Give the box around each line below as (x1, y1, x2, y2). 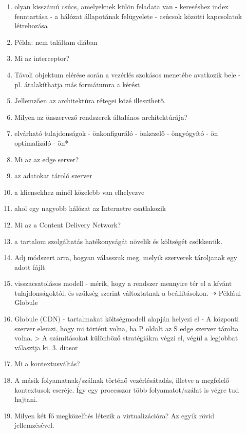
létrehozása (14, 20, 48, 31)
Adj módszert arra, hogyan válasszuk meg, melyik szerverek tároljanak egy (14, 252, 237, 263)
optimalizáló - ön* (14, 137, 69, 148)
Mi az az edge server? (14, 154, 79, 164)
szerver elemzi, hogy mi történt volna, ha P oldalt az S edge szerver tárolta (14, 323, 239, 333)
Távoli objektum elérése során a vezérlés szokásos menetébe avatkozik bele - (14, 69, 241, 79)
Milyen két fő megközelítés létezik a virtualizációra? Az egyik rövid (14, 410, 214, 420)
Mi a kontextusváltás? (14, 358, 80, 369)
